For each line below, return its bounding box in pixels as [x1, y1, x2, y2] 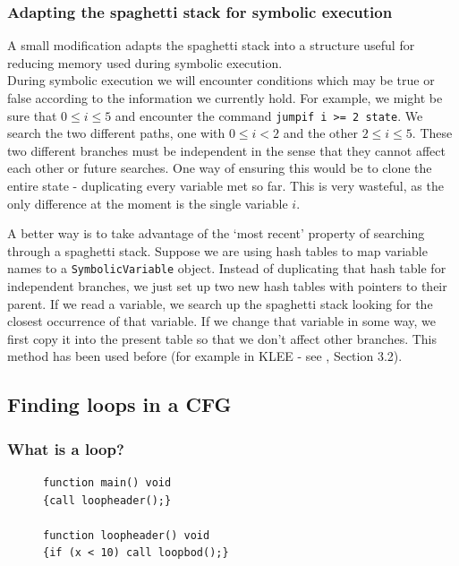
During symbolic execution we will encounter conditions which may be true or [7, 71, 435, 90]
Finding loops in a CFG [7, 390, 232, 418]
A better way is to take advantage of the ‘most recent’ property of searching [7, 224, 425, 243]
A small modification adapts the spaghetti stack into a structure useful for [7, 36, 415, 55]
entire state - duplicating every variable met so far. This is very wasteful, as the [7, 176, 444, 195]
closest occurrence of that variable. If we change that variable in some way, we [7, 312, 437, 330]
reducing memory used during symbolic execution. [7, 53, 283, 72]
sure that [7, 106, 57, 124]
